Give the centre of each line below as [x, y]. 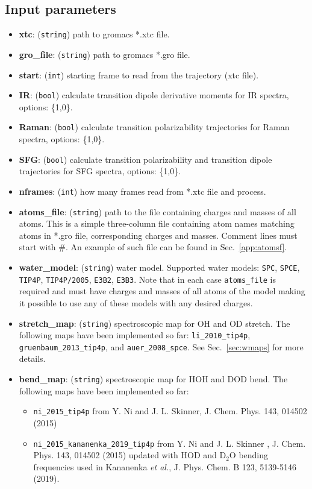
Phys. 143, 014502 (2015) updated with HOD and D [130, 455]
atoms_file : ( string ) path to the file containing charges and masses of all [158, 211]
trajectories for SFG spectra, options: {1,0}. [100, 171]
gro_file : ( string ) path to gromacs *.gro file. [105, 54]
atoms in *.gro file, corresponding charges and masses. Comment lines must [158, 235]
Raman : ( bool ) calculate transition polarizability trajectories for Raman [154, 127]
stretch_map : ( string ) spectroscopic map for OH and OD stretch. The [154, 323]
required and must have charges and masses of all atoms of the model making [162, 291]
